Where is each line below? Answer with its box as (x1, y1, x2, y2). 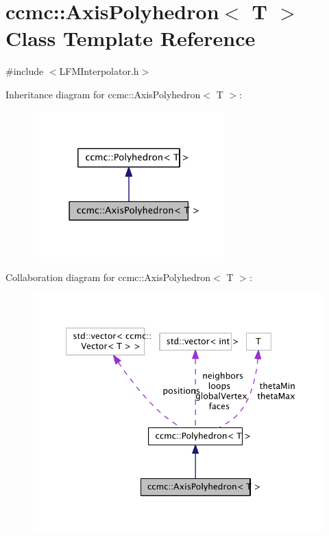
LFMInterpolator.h (59, 64, 139, 78)
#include (5, 64, 44, 78)
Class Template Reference (5, 24, 256, 52)
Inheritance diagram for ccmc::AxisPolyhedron (5, 87, 201, 101)
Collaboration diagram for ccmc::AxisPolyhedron (5, 269, 211, 284)
